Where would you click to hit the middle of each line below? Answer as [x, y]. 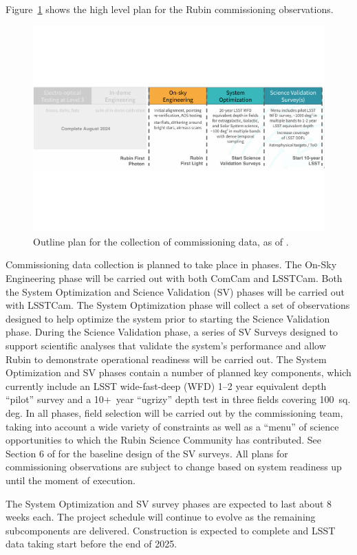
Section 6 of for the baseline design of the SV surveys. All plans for [147, 453]
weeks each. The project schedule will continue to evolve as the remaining [161, 517]
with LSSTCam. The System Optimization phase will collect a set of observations [178, 305]
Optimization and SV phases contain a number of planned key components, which [178, 372]
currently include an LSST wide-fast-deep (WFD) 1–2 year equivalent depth [166, 385]
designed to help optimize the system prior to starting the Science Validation [168, 318]
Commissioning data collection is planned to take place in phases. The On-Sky [171, 264]
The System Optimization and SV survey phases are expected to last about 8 [169, 503]
